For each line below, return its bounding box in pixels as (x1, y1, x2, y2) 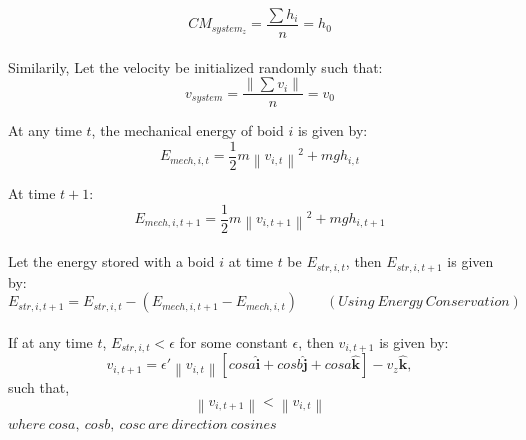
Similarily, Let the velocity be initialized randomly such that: (8, 56, 383, 77)
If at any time (8, 331, 93, 352)
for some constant (179, 331, 288, 352)
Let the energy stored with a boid (8, 251, 215, 272)
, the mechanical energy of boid (91, 120, 284, 141)
